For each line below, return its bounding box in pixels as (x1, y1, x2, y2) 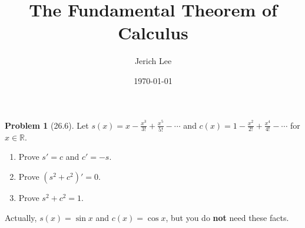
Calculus (118, 21, 188, 45)
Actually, (5, 211, 37, 223)
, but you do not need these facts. (165, 211, 289, 223)
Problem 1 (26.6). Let (5, 119, 89, 131)
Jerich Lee (134, 55, 172, 67)
